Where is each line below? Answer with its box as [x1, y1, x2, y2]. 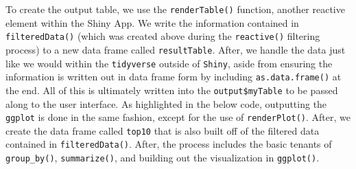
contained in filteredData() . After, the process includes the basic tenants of [5, 137, 332, 151]
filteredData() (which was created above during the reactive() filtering [5, 29, 320, 43]
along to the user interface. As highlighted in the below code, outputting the [5, 96, 327, 111]
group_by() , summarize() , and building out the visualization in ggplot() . [5, 150, 320, 165]
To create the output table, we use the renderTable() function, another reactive [5, 2, 345, 16]
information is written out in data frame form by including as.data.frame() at [5, 69, 342, 84]
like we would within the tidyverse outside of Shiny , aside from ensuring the [5, 56, 333, 70]
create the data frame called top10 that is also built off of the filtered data [5, 123, 320, 137]
